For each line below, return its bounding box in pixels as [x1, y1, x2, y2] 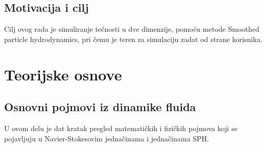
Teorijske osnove [4, 64, 122, 85]
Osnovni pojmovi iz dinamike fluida [4, 99, 196, 115]
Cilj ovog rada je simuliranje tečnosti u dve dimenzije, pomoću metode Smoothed [4, 24, 260, 34]
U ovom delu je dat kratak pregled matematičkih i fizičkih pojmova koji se [4, 122, 238, 133]
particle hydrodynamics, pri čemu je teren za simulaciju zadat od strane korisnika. [4, 33, 262, 44]
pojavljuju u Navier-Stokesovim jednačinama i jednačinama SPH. [4, 133, 209, 143]
